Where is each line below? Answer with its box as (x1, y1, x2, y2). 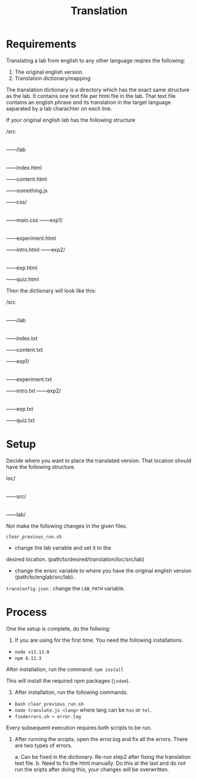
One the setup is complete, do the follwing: (6, 625, 111, 632)
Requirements (6, 37, 77, 51)
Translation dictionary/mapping (14, 74, 91, 82)
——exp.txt (6, 405, 34, 412)
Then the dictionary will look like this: (6, 287, 96, 294)
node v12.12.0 (14, 649, 50, 655)
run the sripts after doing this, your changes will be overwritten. (14, 765, 169, 772)
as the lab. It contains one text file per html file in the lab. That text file (6, 92, 176, 99)
